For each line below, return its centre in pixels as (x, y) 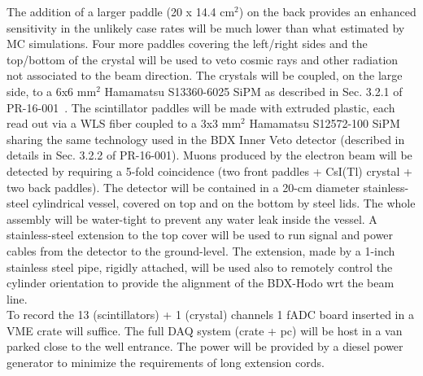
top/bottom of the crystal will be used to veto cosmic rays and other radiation (203, 59)
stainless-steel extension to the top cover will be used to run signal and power (200, 235)
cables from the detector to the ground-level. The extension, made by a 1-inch (201, 250)
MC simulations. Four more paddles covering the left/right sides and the (187, 44)
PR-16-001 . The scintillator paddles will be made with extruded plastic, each (201, 107)
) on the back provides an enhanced (327, 11)
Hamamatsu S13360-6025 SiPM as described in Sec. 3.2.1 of (253, 91)
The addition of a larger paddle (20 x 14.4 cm (121, 11)
